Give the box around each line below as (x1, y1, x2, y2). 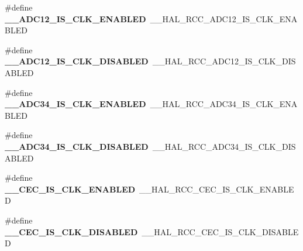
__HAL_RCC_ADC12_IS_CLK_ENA (150, 12, 298, 25)
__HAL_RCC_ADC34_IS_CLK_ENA (150, 98, 298, 110)
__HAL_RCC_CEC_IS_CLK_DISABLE (142, 225, 299, 238)
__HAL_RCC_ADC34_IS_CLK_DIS (152, 140, 296, 152)
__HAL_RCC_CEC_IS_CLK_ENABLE (139, 183, 294, 195)
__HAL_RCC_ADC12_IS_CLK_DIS (152, 55, 296, 67)
